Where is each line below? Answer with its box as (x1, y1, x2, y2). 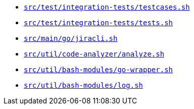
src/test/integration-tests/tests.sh (24, 19, 173, 27)
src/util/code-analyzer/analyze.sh (24, 50, 165, 58)
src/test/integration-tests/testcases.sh (24, 3, 190, 11)
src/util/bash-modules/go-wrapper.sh (24, 66, 173, 74)
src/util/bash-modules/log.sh (24, 81, 143, 89)
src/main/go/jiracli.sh (24, 34, 118, 42)
